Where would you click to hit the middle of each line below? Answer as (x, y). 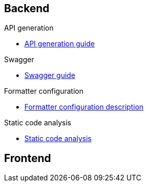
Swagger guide (50, 75)
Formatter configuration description (84, 107)
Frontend (28, 158)
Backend (27, 8)
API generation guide (60, 44)
